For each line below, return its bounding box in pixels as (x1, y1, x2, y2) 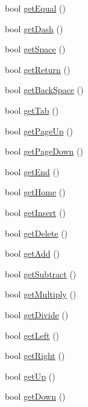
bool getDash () (5, 22, 63, 35)
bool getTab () (5, 103, 59, 116)
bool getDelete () (5, 226, 68, 239)
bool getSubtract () (5, 267, 77, 280)
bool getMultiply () (5, 288, 77, 301)
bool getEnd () (5, 165, 60, 178)
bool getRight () (5, 349, 65, 362)
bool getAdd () (5, 247, 60, 260)
